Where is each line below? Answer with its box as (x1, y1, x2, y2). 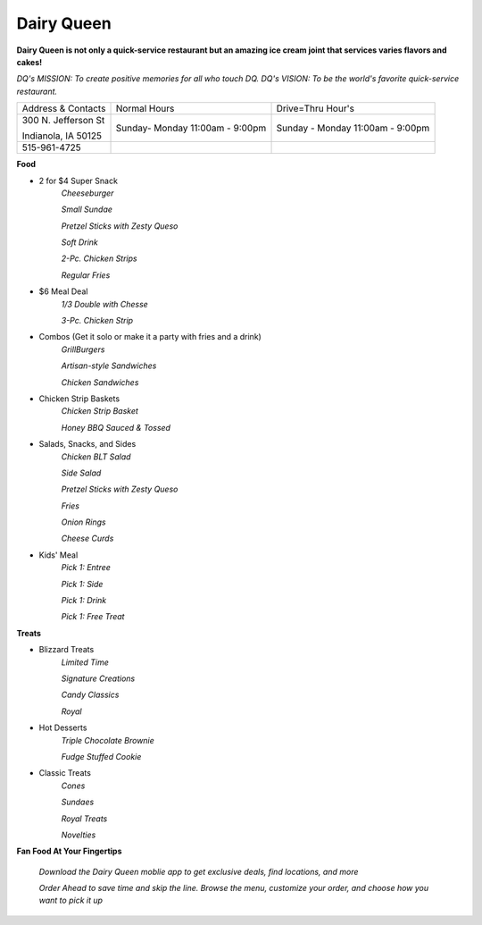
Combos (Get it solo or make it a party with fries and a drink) (38, 332, 262, 342)
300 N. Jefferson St (21, 114, 105, 127)
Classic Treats (38, 768, 91, 778)
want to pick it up (38, 895, 103, 906)
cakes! (16, 56, 43, 67)
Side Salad (61, 467, 102, 478)
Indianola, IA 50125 (21, 130, 103, 142)
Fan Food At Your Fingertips (16, 845, 122, 857)
